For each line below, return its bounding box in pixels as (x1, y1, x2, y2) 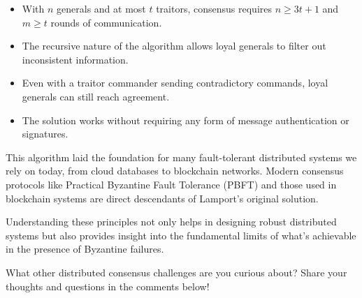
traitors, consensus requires (156, 1, 272, 15)
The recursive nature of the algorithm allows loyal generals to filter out (22, 38, 326, 53)
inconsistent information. (22, 52, 129, 66)
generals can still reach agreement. (22, 89, 170, 103)
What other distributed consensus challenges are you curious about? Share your (6, 265, 347, 279)
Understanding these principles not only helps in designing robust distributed (6, 214, 337, 229)
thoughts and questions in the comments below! (6, 278, 210, 293)
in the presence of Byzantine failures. (6, 241, 164, 256)
